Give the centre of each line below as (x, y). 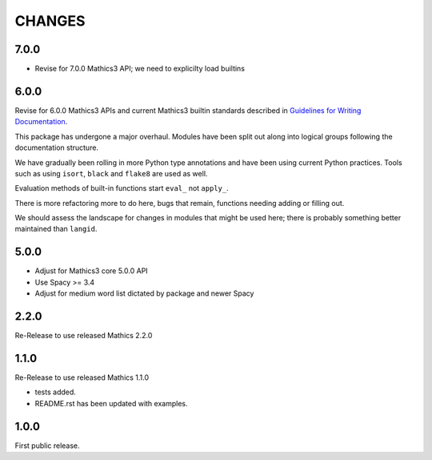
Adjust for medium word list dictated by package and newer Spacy (144, 293)
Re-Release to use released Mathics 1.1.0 (82, 377)
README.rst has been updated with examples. (111, 403)
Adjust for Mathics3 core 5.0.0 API (91, 271)
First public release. (47, 446)
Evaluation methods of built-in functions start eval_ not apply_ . (122, 188)
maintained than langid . (56, 229)
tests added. (55, 392)
